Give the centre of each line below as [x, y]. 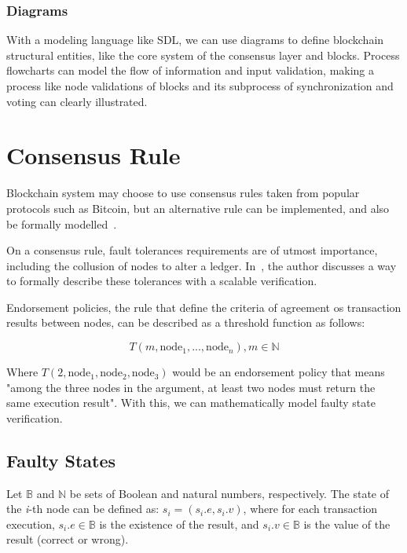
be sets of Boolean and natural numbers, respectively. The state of [229, 493]
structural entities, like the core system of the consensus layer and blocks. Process [203, 55]
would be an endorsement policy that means [279, 372]
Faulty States [61, 460]
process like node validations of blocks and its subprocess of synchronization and [200, 86]
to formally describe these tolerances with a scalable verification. [162, 281]
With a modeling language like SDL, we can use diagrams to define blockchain [195, 40]
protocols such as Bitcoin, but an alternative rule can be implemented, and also [198, 208]
